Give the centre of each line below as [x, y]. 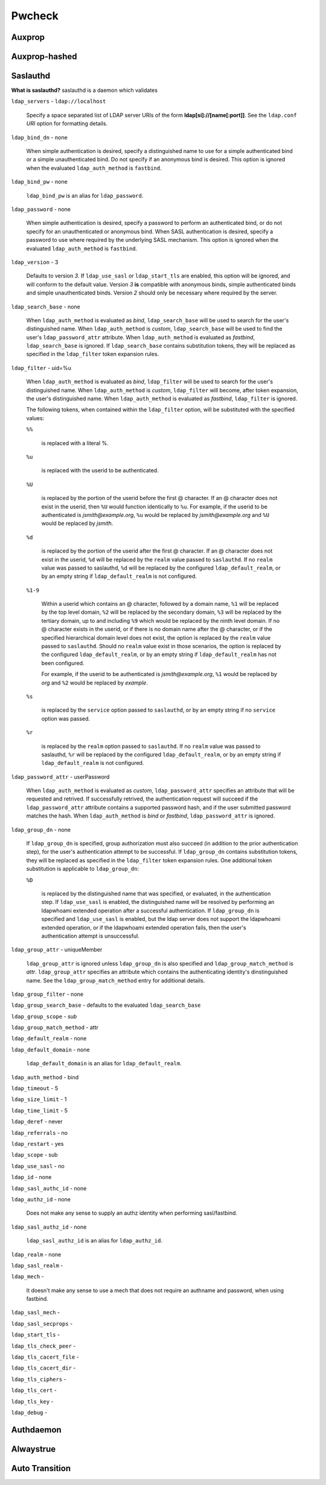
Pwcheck [35, 16]
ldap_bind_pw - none [39, 182]
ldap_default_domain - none [50, 1050]
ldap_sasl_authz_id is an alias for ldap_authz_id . [94, 1241]
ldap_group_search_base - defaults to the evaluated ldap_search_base [106, 1005]
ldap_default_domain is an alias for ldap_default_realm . [104, 1064]
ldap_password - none [41, 209]
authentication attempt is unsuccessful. [91, 936]
